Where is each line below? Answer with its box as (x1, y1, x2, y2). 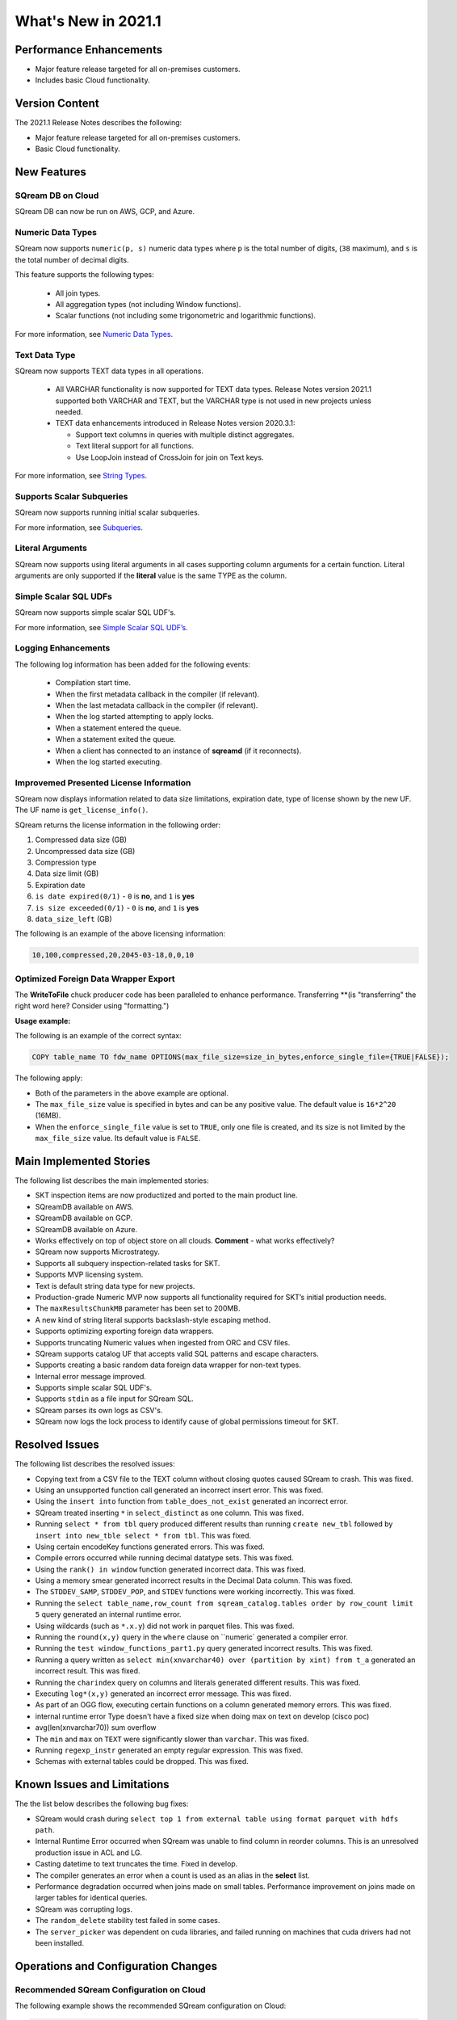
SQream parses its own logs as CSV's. (35, 1405, 163, 1415)
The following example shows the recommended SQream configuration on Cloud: (15, 2001, 287, 2011)
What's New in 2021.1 (15, 12, 161, 30)
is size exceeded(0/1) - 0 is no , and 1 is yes (35, 903, 199, 912)
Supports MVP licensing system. (35, 1269, 144, 1280)
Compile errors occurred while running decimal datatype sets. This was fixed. (35, 1553, 294, 1563)
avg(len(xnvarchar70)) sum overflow (35, 1723, 157, 1732)
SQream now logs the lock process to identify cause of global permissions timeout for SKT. (35, 1416, 339, 1426)
